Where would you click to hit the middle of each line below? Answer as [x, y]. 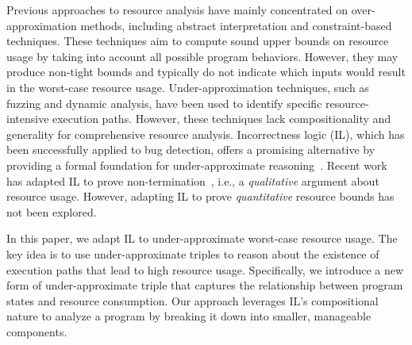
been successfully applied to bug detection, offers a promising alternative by [191, 149]
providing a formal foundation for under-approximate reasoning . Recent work [197, 165]
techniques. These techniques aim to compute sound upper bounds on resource [198, 41]
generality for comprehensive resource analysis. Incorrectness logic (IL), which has [206, 134]
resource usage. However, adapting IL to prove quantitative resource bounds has [200, 196]
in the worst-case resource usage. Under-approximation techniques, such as [188, 87]
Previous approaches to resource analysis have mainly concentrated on [177, 10]
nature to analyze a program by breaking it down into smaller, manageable [189, 316]
